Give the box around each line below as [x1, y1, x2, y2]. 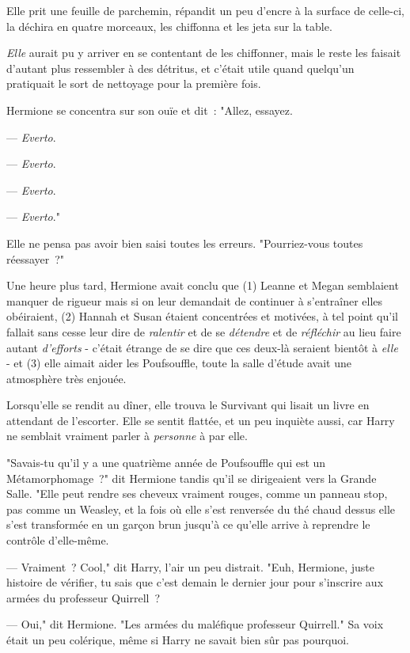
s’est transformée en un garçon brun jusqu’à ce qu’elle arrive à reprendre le [6, 516, 370, 533]
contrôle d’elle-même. [6, 532, 109, 549]
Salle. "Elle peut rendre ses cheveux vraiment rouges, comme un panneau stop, [6, 485, 388, 502]
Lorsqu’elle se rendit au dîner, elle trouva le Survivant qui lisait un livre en [6, 397, 370, 413]
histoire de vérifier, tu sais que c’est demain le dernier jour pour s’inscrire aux [6, 574, 384, 590]
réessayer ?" [6, 250, 65, 267]
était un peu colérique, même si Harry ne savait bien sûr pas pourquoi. [6, 632, 349, 647]
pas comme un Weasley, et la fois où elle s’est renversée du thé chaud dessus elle [6, 500, 396, 517]
